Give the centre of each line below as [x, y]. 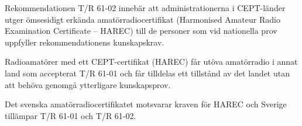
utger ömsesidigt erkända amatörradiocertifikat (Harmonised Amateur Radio [143, 19]
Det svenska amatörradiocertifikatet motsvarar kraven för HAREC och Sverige [146, 104]
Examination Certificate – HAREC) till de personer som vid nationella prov [141, 31]
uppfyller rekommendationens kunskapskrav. [85, 42]
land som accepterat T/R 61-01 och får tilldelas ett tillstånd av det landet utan [147, 73]
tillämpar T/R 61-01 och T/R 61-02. [71, 115]
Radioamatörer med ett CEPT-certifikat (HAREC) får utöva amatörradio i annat [151, 62]
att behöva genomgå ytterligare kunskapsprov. [88, 84]
